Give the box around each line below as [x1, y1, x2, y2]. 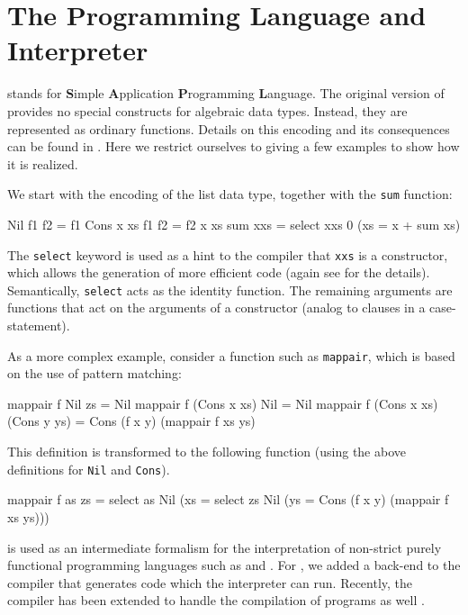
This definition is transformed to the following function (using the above [7, 442, 406, 461]
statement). [7, 316, 70, 335]
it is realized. [7, 154, 78, 173]
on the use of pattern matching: [7, 364, 182, 383]
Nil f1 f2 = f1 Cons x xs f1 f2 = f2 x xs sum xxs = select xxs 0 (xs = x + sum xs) [7, 214, 461, 233]
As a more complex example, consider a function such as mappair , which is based [7, 346, 455, 365]
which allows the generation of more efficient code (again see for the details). [7, 263, 430, 282]
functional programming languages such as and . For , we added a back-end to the [7, 556, 461, 574]
